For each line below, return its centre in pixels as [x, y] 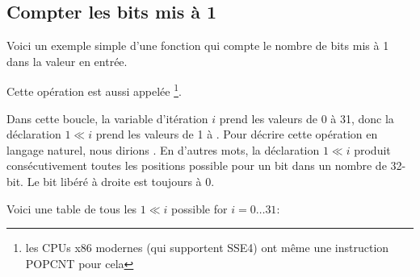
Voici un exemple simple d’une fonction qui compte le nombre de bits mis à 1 [198, 45]
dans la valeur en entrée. [67, 61]
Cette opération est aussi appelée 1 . [94, 90]
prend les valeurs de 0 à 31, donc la [307, 118]
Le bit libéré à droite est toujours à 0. [121, 182]
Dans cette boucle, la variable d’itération [107, 118]
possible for [199, 208]
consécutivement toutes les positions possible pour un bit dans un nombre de [197, 165]
